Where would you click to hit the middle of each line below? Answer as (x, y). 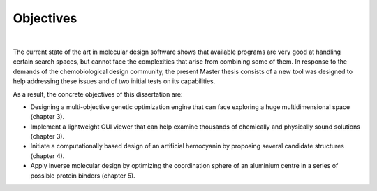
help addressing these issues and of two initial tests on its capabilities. (114, 81)
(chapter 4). (47, 156)
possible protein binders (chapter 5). (83, 176)
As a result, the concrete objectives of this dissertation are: (98, 94)
